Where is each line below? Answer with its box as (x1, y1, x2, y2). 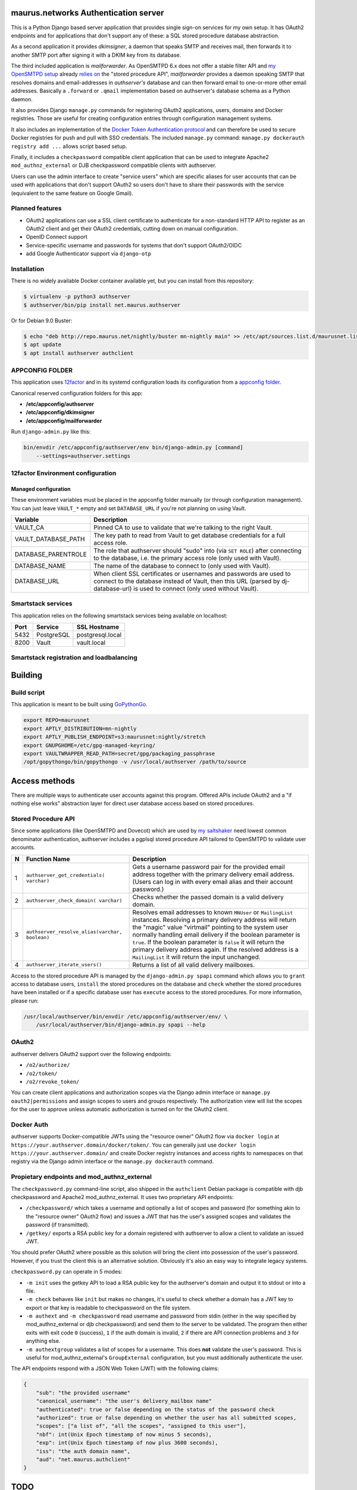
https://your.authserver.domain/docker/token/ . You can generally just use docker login (11, 1141, 256, 1148)
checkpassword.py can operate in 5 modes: (11, 1268, 123, 1275)
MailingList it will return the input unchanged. (132, 952, 261, 961)
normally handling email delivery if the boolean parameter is (132, 930, 300, 939)
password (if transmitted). (26, 1221, 90, 1228)
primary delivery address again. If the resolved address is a (132, 945, 299, 954)
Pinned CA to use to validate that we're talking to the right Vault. (93, 523, 273, 532)
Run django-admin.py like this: (11, 428, 91, 435)
